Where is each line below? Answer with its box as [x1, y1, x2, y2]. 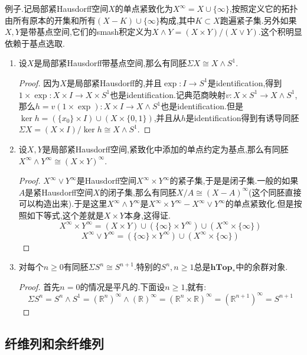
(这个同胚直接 [249, 185, 302, 198]
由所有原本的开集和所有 [5, 14, 96, 26]
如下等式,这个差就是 [27, 209, 104, 221]
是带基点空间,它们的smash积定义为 [19, 25, 152, 38]
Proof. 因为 [18, 76, 60, 89]
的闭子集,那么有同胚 [100, 185, 177, 198]
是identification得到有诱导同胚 [185, 111, 299, 123]
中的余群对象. [236, 260, 288, 273]
